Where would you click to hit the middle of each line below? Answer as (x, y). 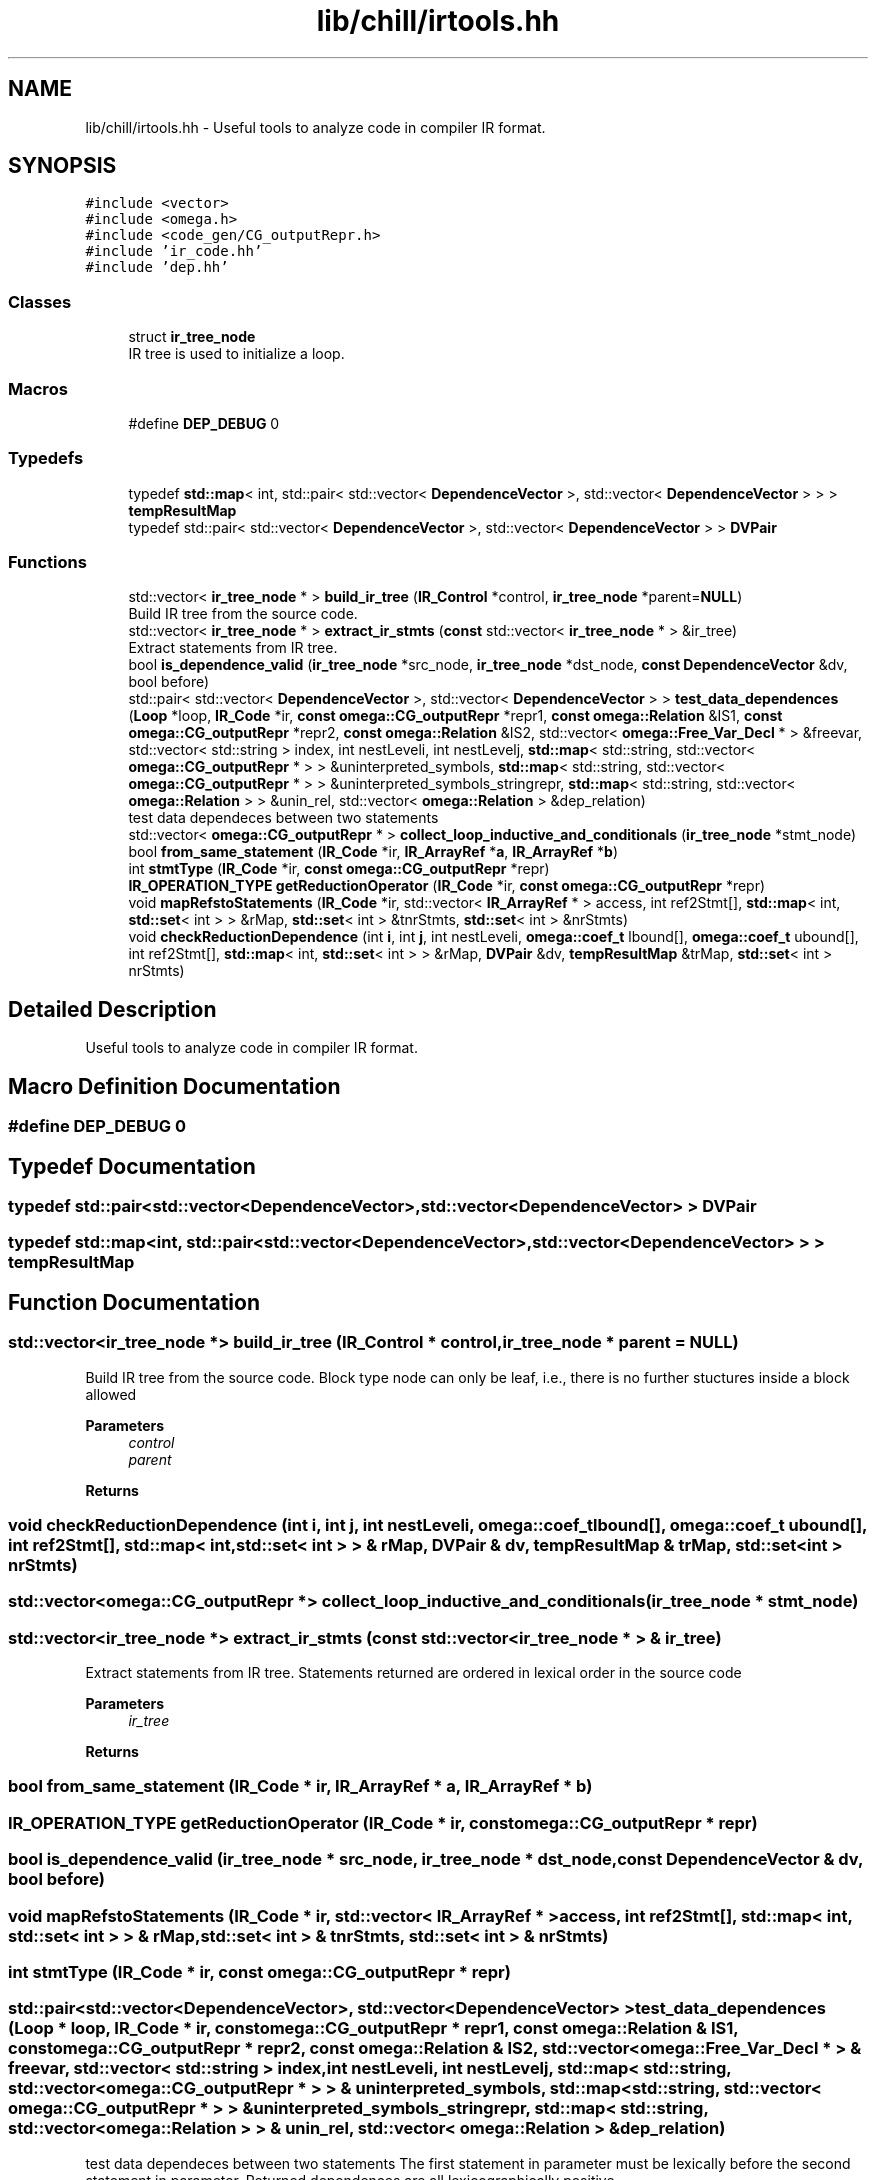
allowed (111, 1394)
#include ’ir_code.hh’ (174, 251)
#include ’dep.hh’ (157, 267)
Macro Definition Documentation (174, 1086)
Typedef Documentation (132, 1166)
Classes (40, 301)
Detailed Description (112, 1009)
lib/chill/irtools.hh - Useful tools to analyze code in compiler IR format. (315, 127)
